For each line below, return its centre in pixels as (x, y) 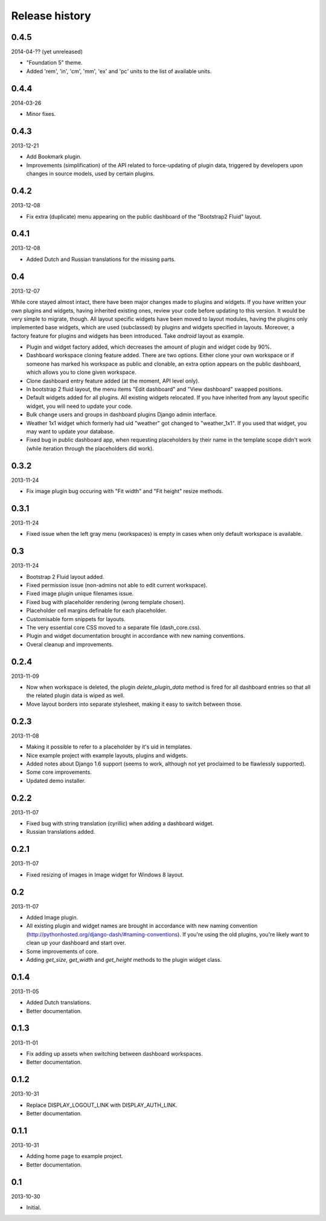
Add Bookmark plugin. (54, 156)
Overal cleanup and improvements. (70, 644)
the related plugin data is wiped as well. (75, 695)
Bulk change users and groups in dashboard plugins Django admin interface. (122, 414)
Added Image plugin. (52, 917)
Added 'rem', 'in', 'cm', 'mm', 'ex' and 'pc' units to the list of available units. (119, 71)
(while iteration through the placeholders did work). (90, 448)
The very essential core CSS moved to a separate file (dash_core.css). (114, 627)
